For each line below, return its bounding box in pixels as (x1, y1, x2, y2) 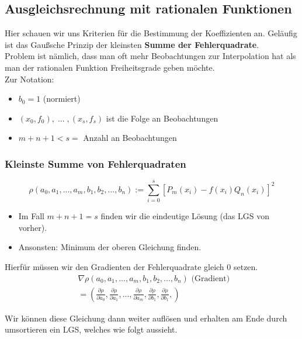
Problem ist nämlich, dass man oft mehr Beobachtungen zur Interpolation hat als (5, 50, 296, 62)
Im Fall (18, 210, 44, 222)
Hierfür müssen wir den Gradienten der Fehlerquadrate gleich (5, 261, 224, 273)
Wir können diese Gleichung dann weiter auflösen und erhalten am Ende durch (5, 312, 287, 324)
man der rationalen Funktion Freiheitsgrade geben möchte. (5, 61, 215, 73)
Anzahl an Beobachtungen (83, 132, 177, 144)
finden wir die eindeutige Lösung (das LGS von (100, 210, 269, 222)
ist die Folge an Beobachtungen (106, 112, 218, 124)
